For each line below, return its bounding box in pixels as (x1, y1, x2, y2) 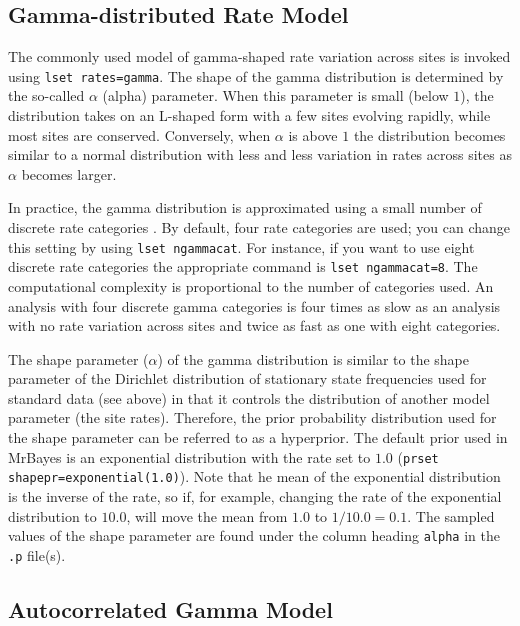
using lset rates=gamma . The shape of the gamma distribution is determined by (8, 65, 504, 86)
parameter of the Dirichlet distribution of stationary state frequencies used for (8, 368, 487, 389)
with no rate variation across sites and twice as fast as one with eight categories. (8, 315, 501, 336)
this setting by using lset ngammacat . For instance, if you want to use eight (8, 236, 475, 257)
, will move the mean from (126, 505, 288, 526)
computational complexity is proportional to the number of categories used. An (8, 275, 494, 296)
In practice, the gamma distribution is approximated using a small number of (8, 197, 482, 218)
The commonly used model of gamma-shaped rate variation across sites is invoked (8, 46, 511, 67)
